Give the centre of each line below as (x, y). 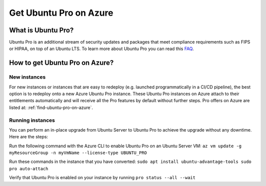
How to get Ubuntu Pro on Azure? (61, 63)
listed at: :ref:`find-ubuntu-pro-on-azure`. (51, 107)
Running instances (32, 120)
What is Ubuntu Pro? (41, 30)
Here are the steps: (29, 137)
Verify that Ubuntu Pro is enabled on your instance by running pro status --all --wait (102, 178)
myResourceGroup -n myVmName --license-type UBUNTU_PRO (78, 153)
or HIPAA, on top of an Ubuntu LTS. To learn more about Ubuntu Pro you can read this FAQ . (101, 49)
